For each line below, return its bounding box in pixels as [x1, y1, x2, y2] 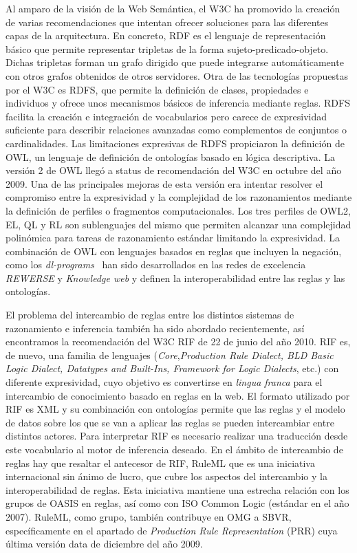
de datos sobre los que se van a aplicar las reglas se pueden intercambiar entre [6, 415, 334, 429]
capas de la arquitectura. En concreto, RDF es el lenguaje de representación [6, 28, 326, 43]
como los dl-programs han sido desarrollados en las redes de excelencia [6, 257, 306, 272]
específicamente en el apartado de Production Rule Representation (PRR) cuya [6, 523, 338, 537]
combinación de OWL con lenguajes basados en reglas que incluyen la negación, [6, 243, 342, 258]
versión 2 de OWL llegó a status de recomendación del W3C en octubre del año [6, 163, 342, 177]
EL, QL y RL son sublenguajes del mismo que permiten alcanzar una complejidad [6, 217, 351, 231]
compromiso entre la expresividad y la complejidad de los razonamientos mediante [6, 190, 352, 204]
